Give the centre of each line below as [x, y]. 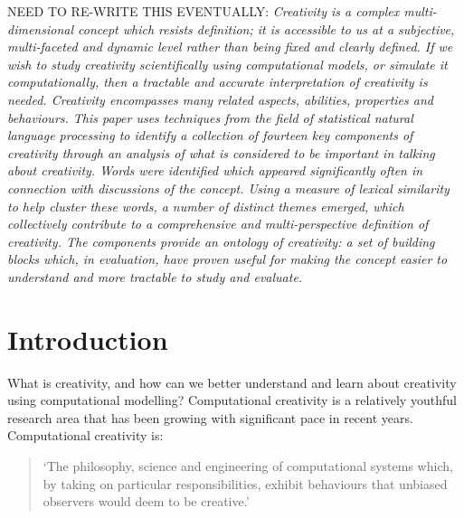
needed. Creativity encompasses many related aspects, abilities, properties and [220, 99]
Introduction [88, 339]
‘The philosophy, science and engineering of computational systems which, [248, 466]
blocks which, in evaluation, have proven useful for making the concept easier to [227, 259]
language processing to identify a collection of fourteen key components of [210, 135]
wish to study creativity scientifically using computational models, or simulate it [227, 64]
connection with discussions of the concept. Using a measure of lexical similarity [228, 188]
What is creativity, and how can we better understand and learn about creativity [232, 382]
